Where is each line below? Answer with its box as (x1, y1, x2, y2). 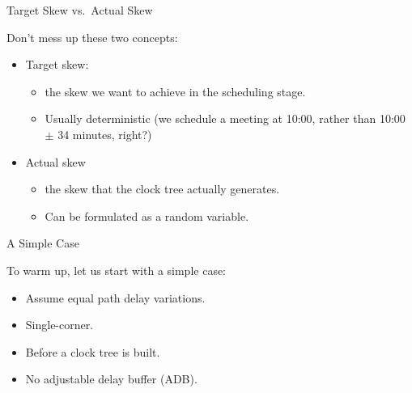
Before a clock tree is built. (25, 343, 160, 360)
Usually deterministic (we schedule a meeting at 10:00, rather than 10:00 (45, 110, 406, 127)
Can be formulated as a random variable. (45, 207, 249, 224)
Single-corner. (25, 316, 94, 333)
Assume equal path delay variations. (25, 289, 206, 306)
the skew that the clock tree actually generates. (45, 180, 280, 197)
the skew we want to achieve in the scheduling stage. (45, 82, 306, 99)
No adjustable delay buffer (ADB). (25, 370, 198, 387)
